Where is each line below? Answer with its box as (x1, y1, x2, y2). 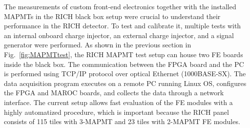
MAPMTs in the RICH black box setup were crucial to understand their (4, 11, 221, 21)
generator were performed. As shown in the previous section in (4, 40, 191, 50)
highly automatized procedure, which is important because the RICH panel (4, 107, 229, 117)
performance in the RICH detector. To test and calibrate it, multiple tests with (4, 21, 241, 31)
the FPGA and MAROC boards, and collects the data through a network (4, 87, 224, 98)
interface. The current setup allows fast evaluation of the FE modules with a (4, 97, 233, 107)
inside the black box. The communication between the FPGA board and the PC (4, 59, 244, 69)
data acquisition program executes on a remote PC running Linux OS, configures (4, 78, 247, 88)
